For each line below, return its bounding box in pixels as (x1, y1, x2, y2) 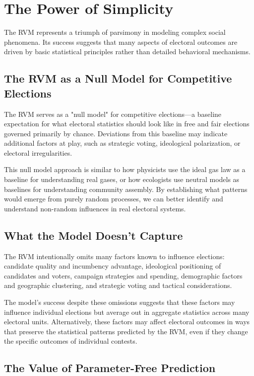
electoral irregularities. (4, 147, 72, 158)
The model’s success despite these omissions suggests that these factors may (4, 297, 235, 307)
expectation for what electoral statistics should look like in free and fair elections (4, 118, 250, 129)
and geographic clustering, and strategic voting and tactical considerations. (4, 280, 232, 290)
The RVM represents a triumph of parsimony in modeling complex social (4, 27, 226, 37)
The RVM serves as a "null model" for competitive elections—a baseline (4, 108, 222, 119)
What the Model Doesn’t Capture (4, 227, 183, 243)
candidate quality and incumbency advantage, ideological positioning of (4, 261, 221, 271)
